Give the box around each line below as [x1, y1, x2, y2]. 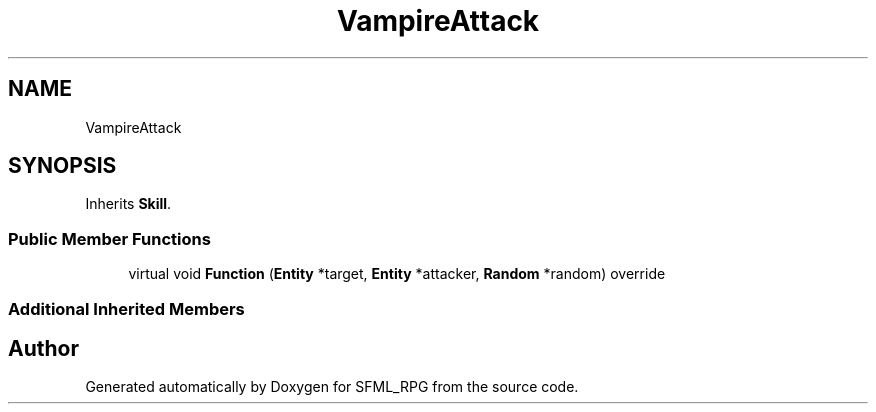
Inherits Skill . [85, 195, 172, 213]
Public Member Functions [8, 228, 211, 249]
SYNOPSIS [8, 153, 117, 179]
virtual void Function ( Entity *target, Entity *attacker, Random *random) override [128, 265, 666, 283]
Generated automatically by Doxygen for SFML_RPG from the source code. [85, 378, 579, 396]
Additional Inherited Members [8, 298, 245, 319]
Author [8, 335, 79, 361]
